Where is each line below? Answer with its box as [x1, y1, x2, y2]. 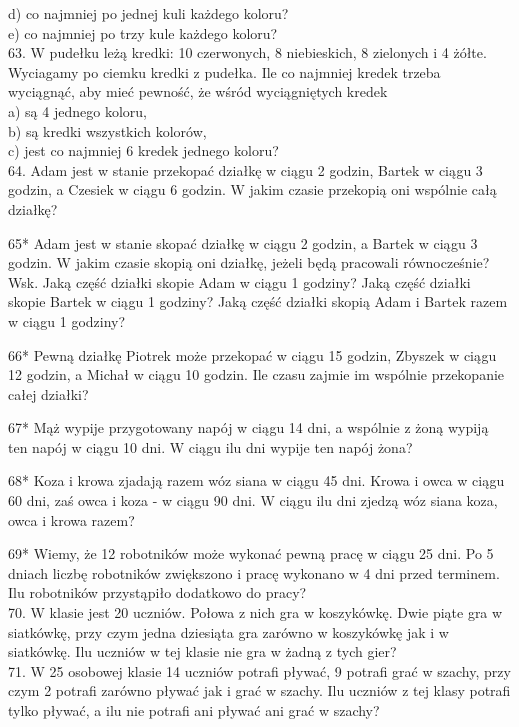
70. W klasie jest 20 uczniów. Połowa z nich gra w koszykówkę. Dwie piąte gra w [8, 602, 503, 623]
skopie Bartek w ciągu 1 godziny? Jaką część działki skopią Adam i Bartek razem [8, 291, 508, 312]
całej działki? [8, 383, 89, 404]
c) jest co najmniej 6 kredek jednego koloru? [8, 140, 279, 161]
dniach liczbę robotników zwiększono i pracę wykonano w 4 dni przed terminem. [8, 562, 500, 583]
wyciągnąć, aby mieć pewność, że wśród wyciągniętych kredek [8, 81, 388, 102]
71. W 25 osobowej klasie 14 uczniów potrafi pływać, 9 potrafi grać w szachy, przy [8, 660, 511, 681]
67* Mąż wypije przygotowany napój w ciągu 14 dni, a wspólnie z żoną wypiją [8, 417, 489, 438]
